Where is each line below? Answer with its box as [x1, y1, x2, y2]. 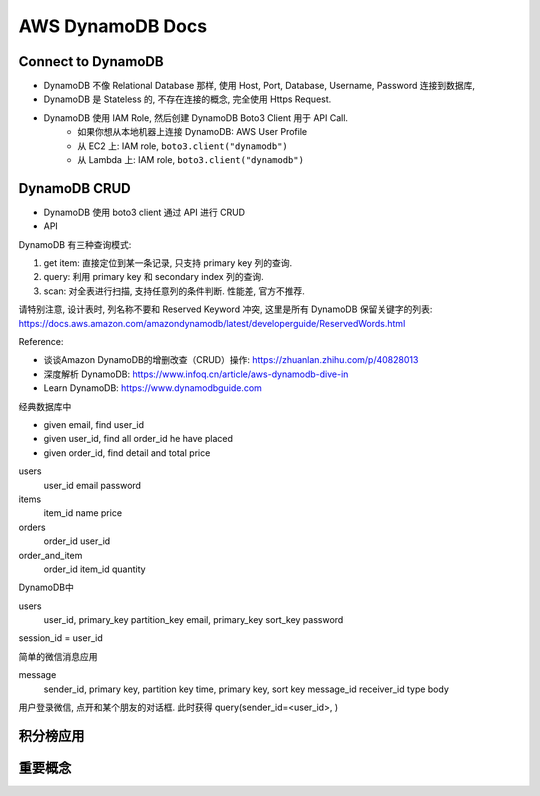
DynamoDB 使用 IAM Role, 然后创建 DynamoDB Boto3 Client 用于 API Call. [43, 111, 349, 124]
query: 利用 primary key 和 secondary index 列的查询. [43, 271, 264, 283]
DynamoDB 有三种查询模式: [18, 238, 132, 250]
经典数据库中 [18, 400, 72, 412]
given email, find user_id [43, 419, 145, 430]
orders [18, 521, 46, 533]
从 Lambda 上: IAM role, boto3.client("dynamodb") [77, 154, 305, 166]
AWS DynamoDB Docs [18, 15, 208, 37]
